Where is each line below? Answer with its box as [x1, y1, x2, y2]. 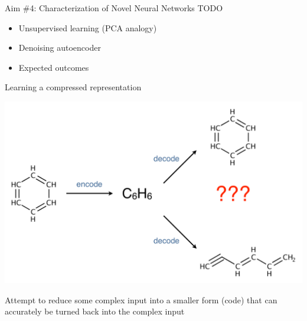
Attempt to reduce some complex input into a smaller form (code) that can [5, 293, 277, 306]
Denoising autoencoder [18, 41, 101, 54]
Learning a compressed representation [5, 81, 142, 93]
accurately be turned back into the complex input [5, 305, 185, 317]
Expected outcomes [18, 61, 89, 73]
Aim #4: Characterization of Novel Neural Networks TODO [5, 2, 223, 14]
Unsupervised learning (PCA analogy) [18, 21, 157, 34]
